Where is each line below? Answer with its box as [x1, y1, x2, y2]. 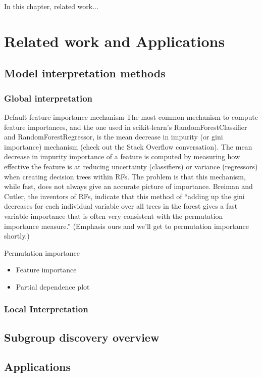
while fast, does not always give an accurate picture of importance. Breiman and [4, 181, 253, 192]
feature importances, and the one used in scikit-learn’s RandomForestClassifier [4, 121, 247, 132]
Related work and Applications [4, 30, 225, 51]
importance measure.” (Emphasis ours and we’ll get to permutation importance [4, 220, 249, 231]
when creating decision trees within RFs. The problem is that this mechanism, [4, 171, 246, 181]
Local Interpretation [4, 303, 88, 315]
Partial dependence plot [16, 281, 90, 292]
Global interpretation [4, 91, 93, 104]
